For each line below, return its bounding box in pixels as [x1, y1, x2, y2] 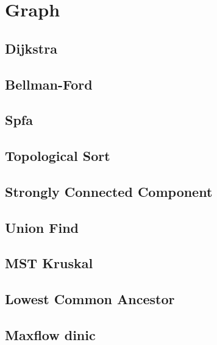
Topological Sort [5, 146, 110, 165]
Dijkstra [5, 38, 57, 57]
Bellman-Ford [5, 74, 93, 93]
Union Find [5, 218, 79, 237]
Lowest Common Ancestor [5, 290, 175, 308]
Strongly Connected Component [5, 182, 213, 201]
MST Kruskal [5, 254, 93, 272]
